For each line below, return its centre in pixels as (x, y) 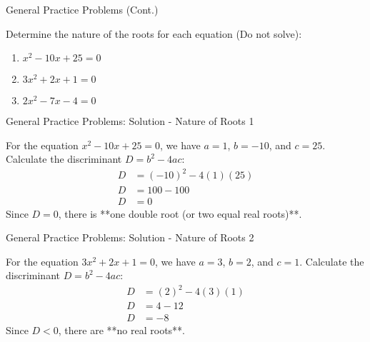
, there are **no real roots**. (121, 330)
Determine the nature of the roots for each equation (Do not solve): (154, 33)
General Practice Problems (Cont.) (82, 9)
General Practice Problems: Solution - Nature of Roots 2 (130, 237)
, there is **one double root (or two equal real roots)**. (180, 213)
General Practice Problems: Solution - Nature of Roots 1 (130, 121)
